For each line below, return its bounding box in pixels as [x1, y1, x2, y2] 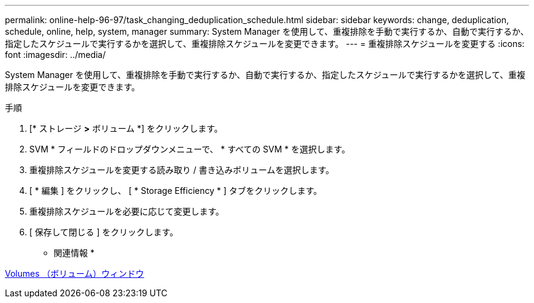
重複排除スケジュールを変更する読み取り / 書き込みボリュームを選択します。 [29, 165, 335, 175]
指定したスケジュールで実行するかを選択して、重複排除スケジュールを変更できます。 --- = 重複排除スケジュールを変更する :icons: [5, 38, 525, 49]
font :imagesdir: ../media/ [5, 49, 106, 60]
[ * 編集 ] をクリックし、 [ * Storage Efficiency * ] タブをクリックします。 [29, 185, 322, 196]
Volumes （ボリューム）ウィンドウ [5, 268, 144, 279]
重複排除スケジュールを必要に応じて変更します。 [29, 206, 224, 216]
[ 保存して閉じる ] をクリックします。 [29, 227, 179, 237]
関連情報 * [54, 248, 94, 258]
